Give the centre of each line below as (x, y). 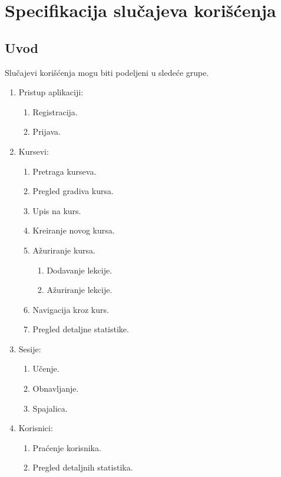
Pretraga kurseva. (65, 171)
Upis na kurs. (57, 210)
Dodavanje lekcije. (80, 270)
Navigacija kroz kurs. (71, 309)
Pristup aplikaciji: (51, 92)
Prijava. (47, 131)
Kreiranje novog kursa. (74, 230)
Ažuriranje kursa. (64, 250)
